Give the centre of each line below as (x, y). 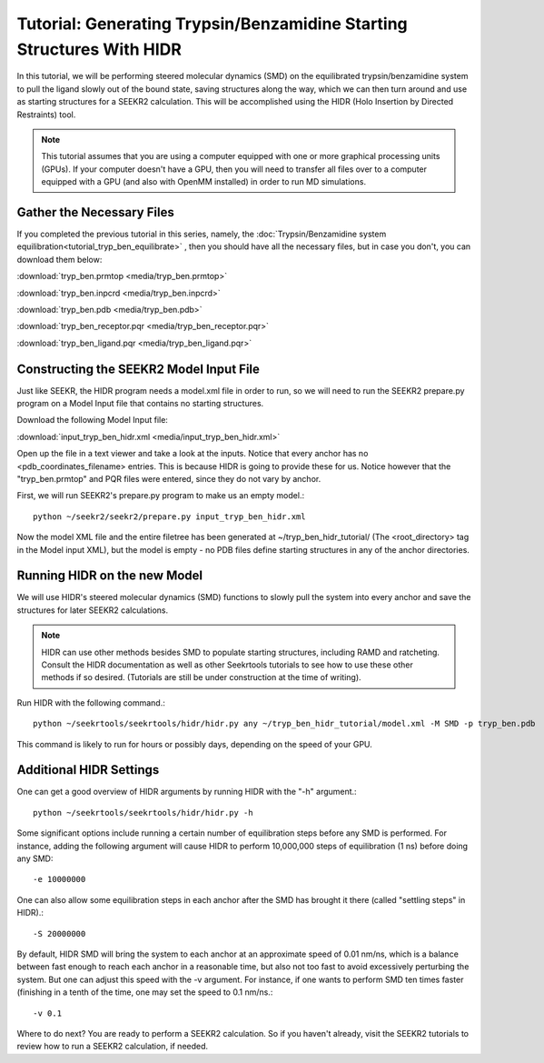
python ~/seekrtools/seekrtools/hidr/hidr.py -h (143, 812)
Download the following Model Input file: (92, 420)
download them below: (59, 259)
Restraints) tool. (46, 115)
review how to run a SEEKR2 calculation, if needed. (113, 1047)
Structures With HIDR (99, 49)
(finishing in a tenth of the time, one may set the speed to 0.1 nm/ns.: (145, 992)
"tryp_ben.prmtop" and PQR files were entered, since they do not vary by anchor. (169, 478)
